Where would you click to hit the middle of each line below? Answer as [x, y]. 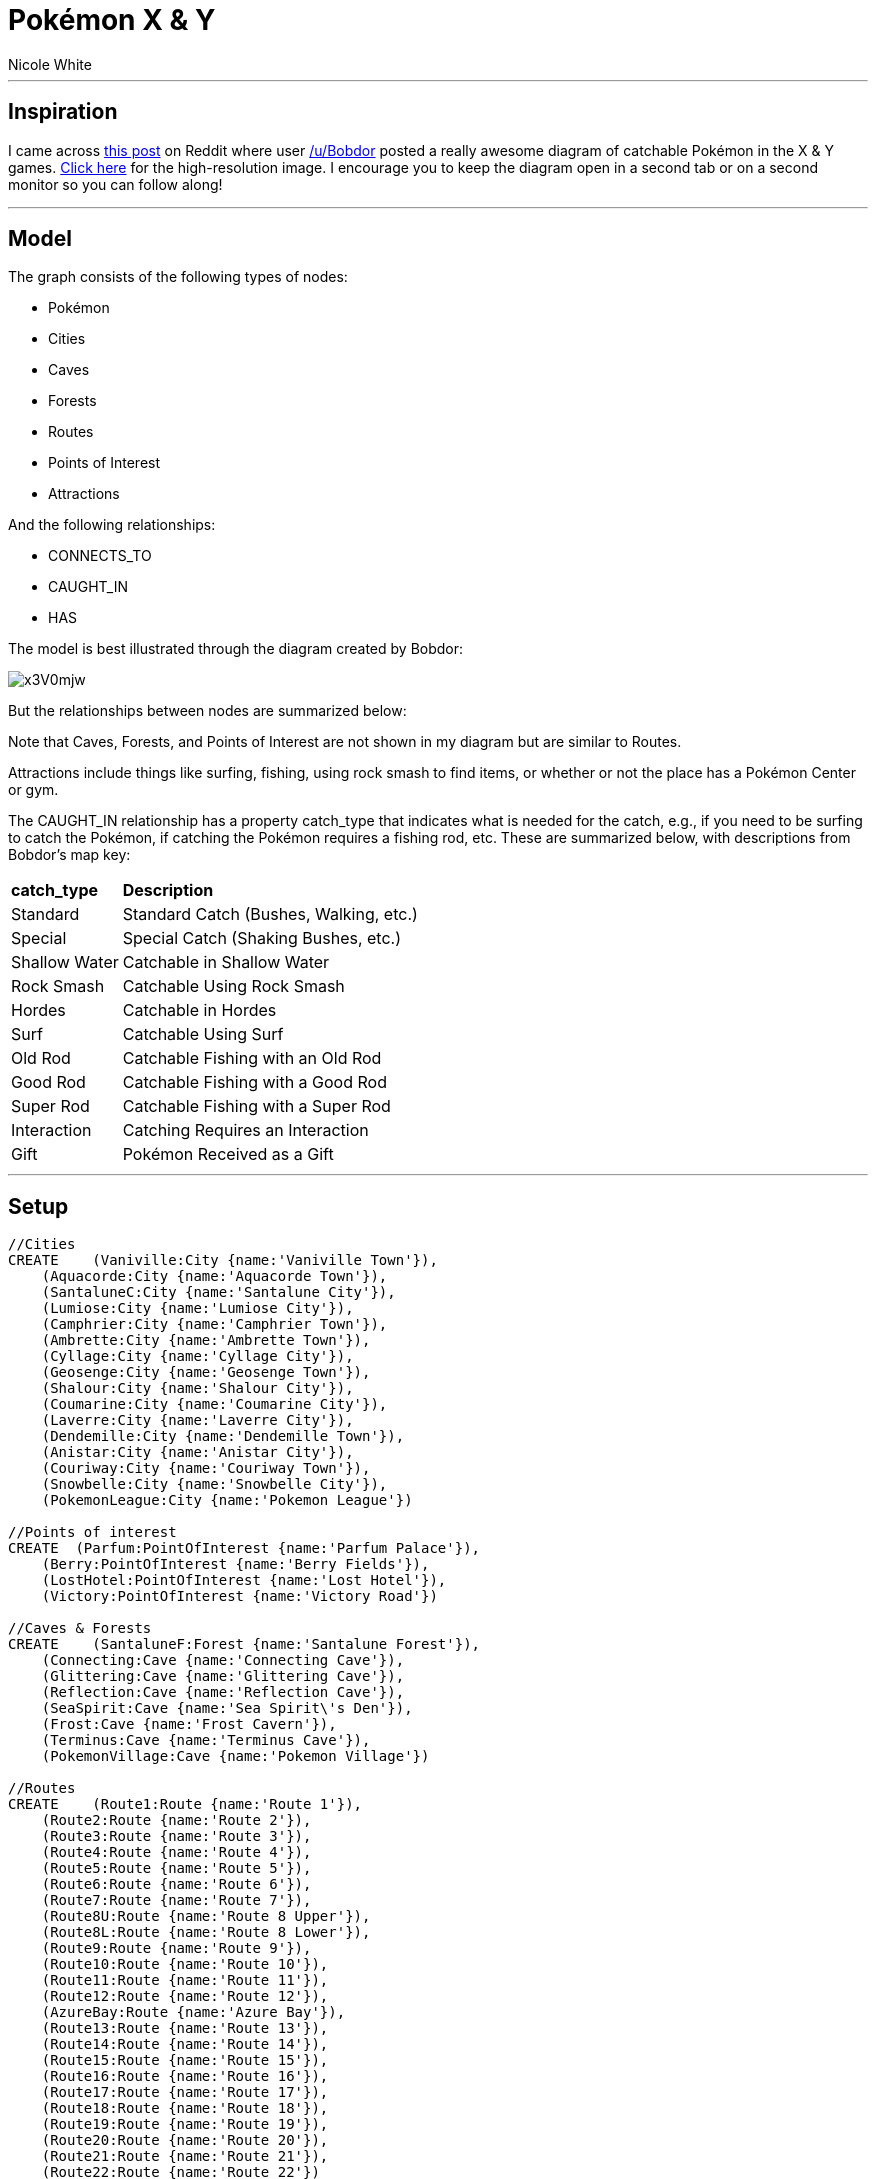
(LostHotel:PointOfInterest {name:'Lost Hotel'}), [244, 1580]
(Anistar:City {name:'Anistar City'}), [197, 1452]
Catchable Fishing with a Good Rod [254, 1082]
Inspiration [63, 112]
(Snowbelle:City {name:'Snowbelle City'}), [214, 1484]
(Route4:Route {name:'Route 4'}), [176, 1852]
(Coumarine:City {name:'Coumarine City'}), [214, 1404]
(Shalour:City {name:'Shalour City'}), [197, 1388]
